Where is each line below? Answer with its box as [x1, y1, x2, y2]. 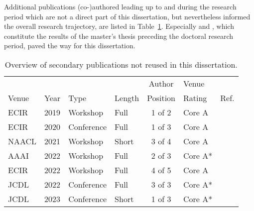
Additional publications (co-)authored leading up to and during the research [4, 1, 237, 11]
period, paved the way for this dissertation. [4, 40, 135, 51]
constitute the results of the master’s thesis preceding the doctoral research [4, 30, 234, 41]
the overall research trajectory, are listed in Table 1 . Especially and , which [4, 21, 234, 31]
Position [147, 92, 176, 104]
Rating [183, 92, 207, 104]
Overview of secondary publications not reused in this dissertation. [4, 58, 238, 70]
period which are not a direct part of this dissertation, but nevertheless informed [4, 11, 251, 21]
